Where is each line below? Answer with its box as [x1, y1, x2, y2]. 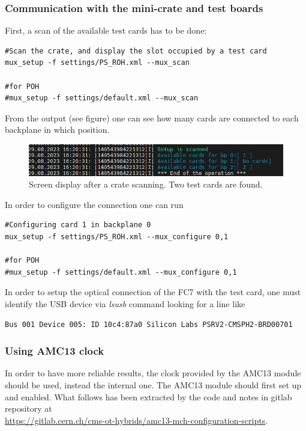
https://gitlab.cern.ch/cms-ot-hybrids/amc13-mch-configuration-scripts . [5, 414, 268, 426]
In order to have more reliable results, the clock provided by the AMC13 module [5, 367, 301, 379]
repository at [5, 402, 52, 415]
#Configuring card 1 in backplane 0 [5, 221, 151, 230]
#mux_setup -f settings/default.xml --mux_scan [5, 94, 199, 103]
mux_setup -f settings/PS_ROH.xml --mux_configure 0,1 [5, 233, 229, 241]
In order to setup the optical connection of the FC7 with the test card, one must [5, 286, 301, 298]
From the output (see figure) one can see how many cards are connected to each [5, 111, 299, 124]
